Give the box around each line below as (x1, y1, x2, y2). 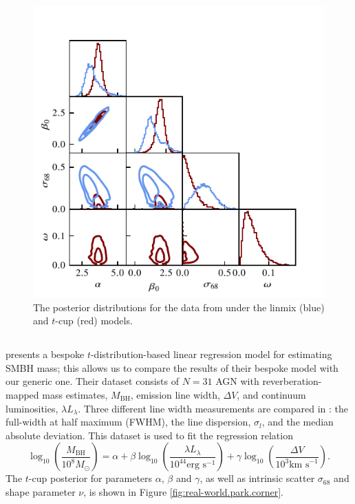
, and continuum (237, 387, 306, 401)
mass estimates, (42, 387, 108, 401)
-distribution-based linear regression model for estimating (90, 347, 332, 361)
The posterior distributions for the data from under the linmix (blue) (33, 300, 325, 314)
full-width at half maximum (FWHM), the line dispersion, (6, 414, 251, 429)
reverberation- (262, 374, 322, 388)
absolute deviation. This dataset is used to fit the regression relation (6, 428, 293, 442)
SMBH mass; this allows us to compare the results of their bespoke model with (6, 360, 338, 375)
